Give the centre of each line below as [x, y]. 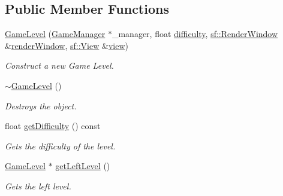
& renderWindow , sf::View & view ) [67, 45]
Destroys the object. [41, 105]
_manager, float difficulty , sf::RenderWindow [195, 34]
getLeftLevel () [83, 166]
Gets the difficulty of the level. [60, 146]
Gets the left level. [38, 186]
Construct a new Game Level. [59, 65]
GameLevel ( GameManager [55, 34]
